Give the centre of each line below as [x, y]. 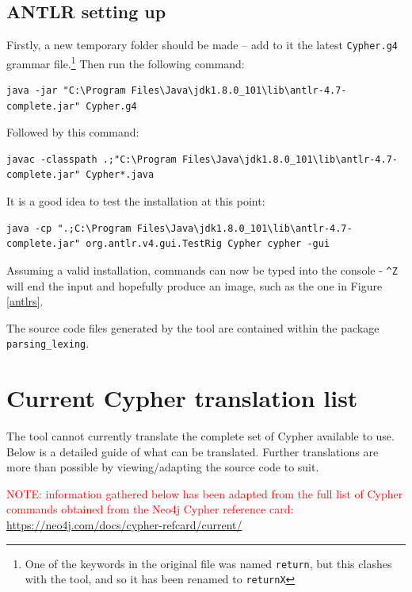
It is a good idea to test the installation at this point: [136, 201]
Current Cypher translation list [182, 398]
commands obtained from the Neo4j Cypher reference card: [150, 509]
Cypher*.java [120, 175]
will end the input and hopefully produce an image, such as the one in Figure [195, 285]
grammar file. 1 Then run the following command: [126, 62]
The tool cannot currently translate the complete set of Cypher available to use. [200, 436]
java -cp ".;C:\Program [69, 228]
